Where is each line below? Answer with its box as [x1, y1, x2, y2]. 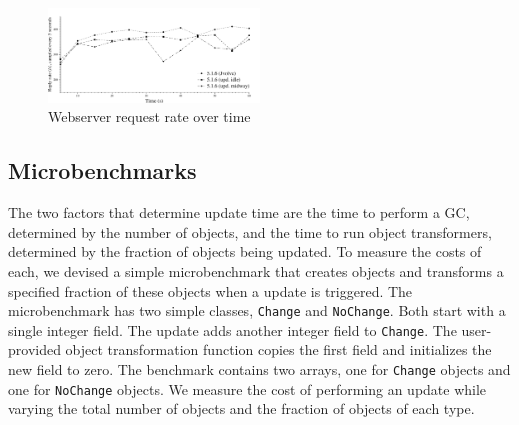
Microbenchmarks [8, 155, 197, 186]
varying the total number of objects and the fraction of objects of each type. [8, 398, 475, 419]
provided [8, 339, 61, 360]
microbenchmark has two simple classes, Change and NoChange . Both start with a [8, 300, 506, 321]
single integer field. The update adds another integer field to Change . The [8, 319, 457, 340]
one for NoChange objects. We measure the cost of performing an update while [8, 378, 487, 399]
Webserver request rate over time [48, 106, 251, 127]
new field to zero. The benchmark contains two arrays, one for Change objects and [8, 359, 511, 380]
